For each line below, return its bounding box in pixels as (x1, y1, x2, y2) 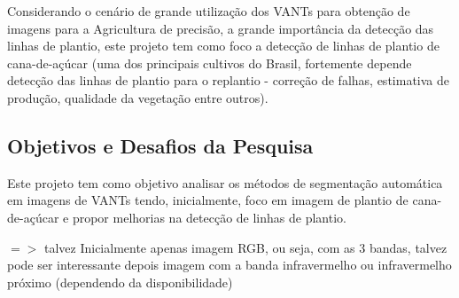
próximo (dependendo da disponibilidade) (7, 272, 233, 291)
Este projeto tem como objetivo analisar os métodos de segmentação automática (7, 173, 443, 192)
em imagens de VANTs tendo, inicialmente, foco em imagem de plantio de (7, 191, 408, 209)
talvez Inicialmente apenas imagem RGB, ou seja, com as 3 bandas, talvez (43, 238, 447, 256)
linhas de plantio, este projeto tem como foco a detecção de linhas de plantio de (7, 36, 440, 55)
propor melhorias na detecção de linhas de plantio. (72, 208, 346, 226)
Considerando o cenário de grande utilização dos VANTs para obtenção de (7, 2, 410, 20)
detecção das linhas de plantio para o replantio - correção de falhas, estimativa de (7, 71, 449, 90)
